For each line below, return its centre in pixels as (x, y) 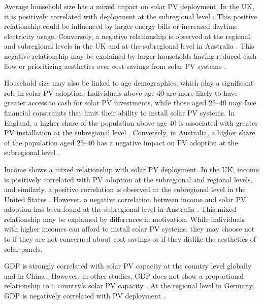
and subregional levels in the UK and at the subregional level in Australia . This (129, 46)
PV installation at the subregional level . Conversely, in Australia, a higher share (130, 132)
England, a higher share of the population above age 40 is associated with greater (131, 122)
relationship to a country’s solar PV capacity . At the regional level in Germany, (129, 286)
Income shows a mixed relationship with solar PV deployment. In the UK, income (131, 169)
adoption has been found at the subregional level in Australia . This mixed (120, 209)
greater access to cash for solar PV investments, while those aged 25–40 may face (130, 103)
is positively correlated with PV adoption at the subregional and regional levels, (128, 179)
